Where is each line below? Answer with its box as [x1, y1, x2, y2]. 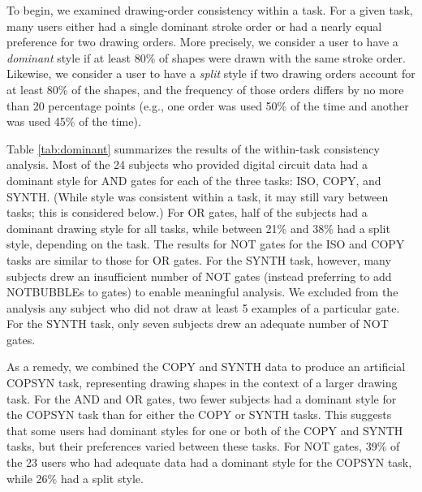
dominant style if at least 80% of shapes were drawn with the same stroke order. [6, 49, 406, 66]
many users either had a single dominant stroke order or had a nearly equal [6, 17, 382, 34]
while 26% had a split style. [6, 469, 144, 486]
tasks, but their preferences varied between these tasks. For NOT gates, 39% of [6, 438, 400, 455]
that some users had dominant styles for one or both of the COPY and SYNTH [6, 421, 403, 438]
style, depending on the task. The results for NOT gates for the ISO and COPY [6, 235, 405, 252]
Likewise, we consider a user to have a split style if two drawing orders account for [6, 65, 416, 82]
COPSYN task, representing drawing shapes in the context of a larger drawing [6, 374, 398, 391]
